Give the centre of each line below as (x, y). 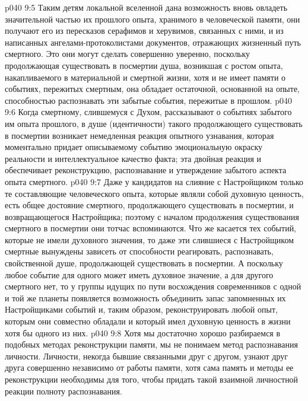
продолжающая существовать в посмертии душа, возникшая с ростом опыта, (144, 65)
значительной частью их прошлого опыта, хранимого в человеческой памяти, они (153, 19)
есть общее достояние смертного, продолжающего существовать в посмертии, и (149, 205)
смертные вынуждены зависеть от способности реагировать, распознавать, (139, 251)
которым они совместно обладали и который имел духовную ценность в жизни (148, 321)
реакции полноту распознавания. (63, 391)
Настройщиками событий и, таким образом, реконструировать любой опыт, (141, 309)
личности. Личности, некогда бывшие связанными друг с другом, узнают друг (147, 356)
